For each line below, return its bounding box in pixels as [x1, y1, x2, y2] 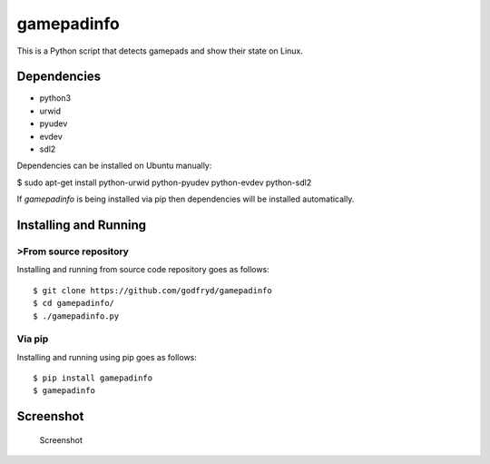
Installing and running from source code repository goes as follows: [16, 264, 269, 275]
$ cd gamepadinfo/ [33, 298, 115, 309]
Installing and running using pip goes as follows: [16, 351, 197, 362]
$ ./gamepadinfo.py [33, 311, 120, 321]
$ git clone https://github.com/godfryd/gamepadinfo [33, 285, 272, 295]
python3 [39, 93, 72, 104]
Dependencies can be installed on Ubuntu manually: [16, 160, 212, 172]
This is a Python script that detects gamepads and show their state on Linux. [16, 45, 304, 56]
